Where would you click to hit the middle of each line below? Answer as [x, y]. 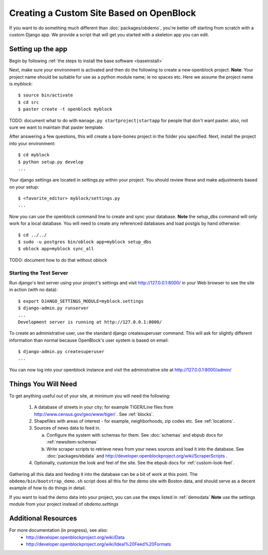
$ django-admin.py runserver [53, 308]
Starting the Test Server [39, 273]
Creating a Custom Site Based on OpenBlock [102, 13]
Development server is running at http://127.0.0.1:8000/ [90, 322]
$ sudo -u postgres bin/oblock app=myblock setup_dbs [85, 242]
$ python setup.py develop [51, 162]
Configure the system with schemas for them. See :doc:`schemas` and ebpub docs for [135, 435]
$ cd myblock [34, 155]
